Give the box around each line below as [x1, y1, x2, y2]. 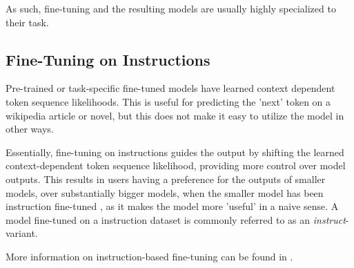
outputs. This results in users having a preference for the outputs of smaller [6, 171, 326, 186]
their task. [6, 15, 49, 29]
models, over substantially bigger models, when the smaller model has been [6, 185, 324, 200]
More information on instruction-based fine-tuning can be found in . [6, 249, 293, 263]
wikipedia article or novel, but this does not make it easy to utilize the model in [6, 108, 344, 122]
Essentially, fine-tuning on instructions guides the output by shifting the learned [6, 144, 344, 159]
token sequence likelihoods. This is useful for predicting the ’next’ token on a [6, 94, 331, 108]
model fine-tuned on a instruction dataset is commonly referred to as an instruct [6, 212, 346, 227]
